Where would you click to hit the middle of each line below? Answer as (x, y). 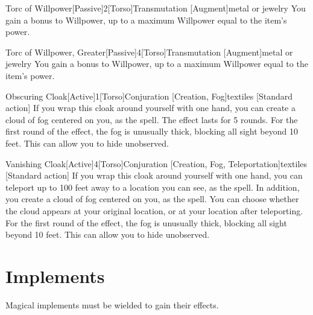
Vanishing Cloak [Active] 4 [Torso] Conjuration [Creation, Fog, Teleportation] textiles (156, 163)
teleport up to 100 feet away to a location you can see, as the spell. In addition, (153, 187)
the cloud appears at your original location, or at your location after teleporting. (154, 210)
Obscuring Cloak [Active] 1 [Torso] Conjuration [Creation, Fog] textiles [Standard (149, 96)
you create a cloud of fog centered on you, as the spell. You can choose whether (152, 199)
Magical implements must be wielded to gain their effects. (112, 304)
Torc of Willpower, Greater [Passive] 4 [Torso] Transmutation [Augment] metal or (149, 52)
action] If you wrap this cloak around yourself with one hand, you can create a (150, 108)
